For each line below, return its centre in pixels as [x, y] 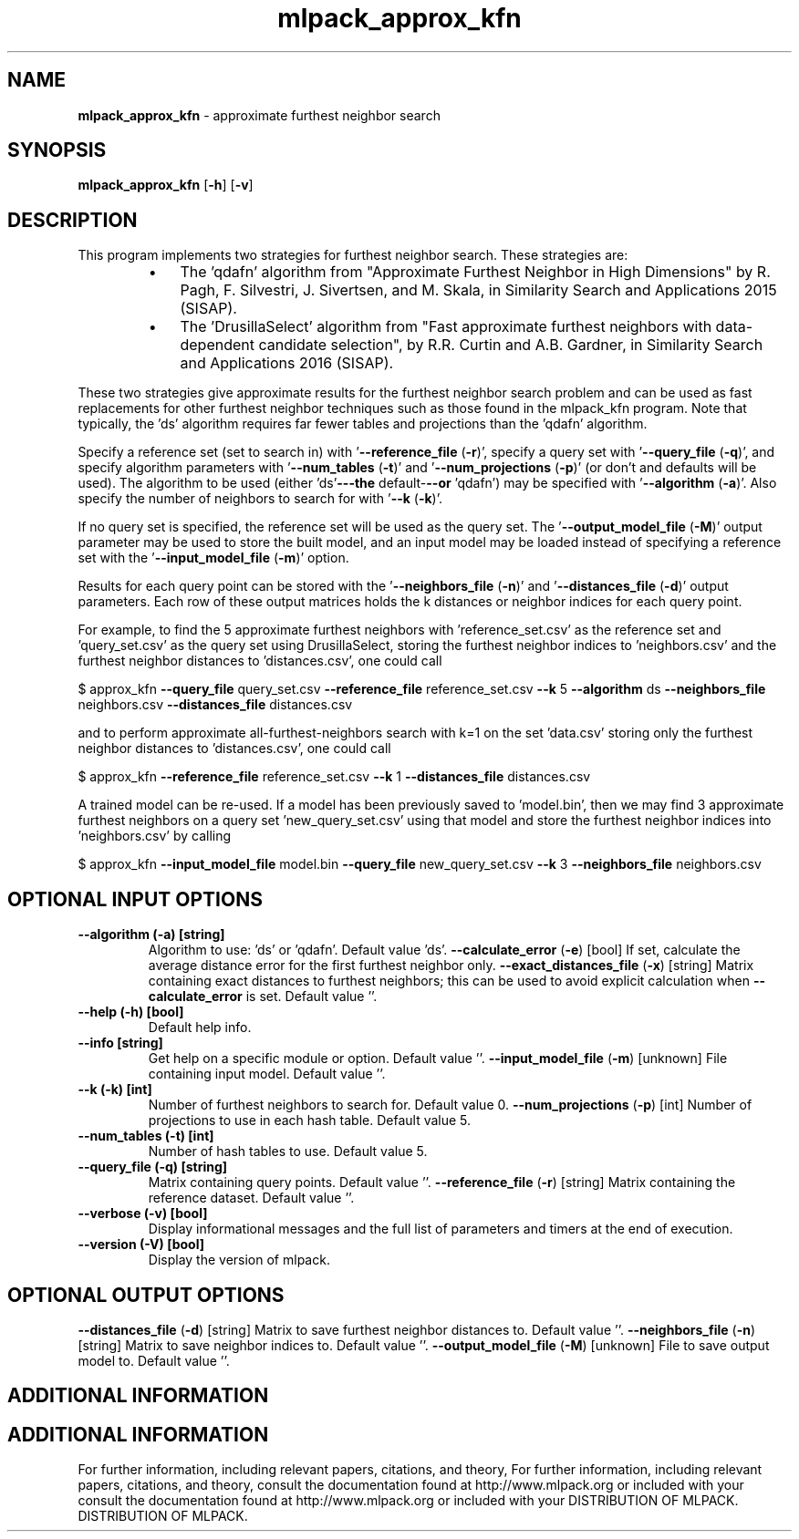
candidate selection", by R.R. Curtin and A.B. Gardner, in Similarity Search [511, 345]
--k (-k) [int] [115, 1090]
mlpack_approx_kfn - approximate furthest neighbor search [259, 115]
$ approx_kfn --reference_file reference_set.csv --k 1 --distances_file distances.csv [334, 777]
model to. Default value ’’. [154, 1360]
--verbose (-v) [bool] [143, 1214]
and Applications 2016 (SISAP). [287, 363]
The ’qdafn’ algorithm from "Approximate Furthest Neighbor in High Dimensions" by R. [475, 272]
